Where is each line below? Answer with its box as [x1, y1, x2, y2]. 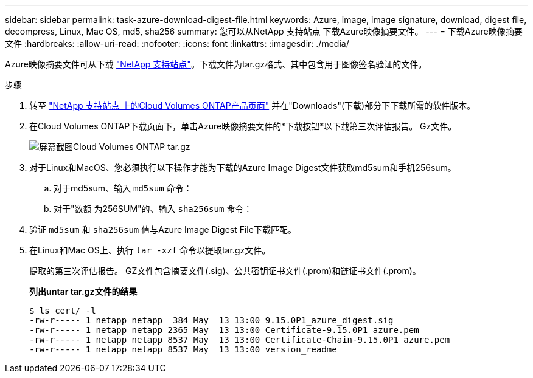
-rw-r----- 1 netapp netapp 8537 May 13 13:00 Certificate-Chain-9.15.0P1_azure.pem [29, 335, 450, 345]
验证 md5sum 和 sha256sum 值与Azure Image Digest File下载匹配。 [29, 224, 296, 235]
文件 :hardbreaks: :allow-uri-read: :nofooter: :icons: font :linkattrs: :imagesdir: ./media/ [5, 38, 349, 49]
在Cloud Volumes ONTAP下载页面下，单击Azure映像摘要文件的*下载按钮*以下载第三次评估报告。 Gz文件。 [29, 121, 457, 131]
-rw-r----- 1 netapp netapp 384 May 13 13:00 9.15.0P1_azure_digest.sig [29, 315, 394, 325]
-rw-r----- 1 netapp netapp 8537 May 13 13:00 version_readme [29, 345, 337, 354]
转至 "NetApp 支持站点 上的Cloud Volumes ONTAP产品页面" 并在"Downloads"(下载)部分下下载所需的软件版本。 [29, 100, 476, 111]
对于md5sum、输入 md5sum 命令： [54, 183, 192, 193]
